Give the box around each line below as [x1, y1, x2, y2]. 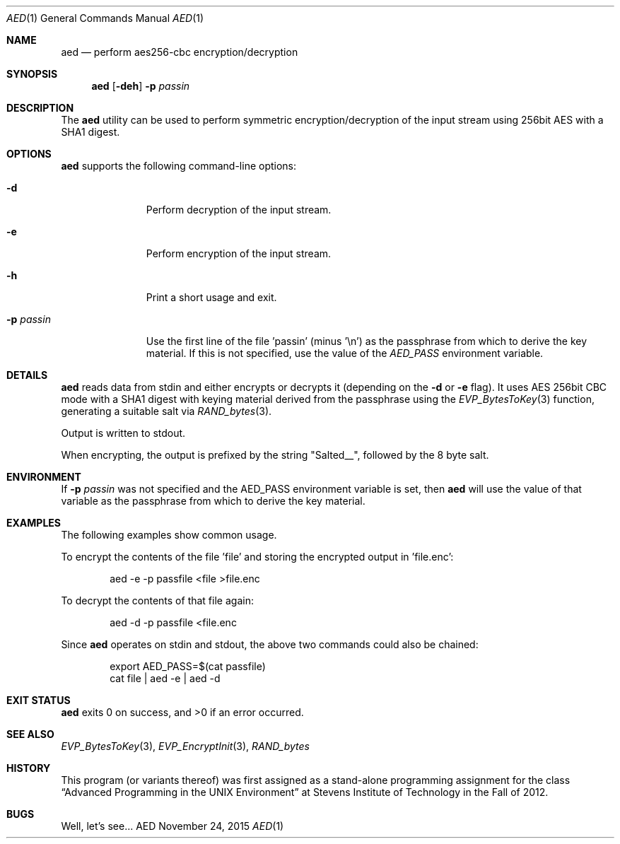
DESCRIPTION [6, 102, 74, 114]
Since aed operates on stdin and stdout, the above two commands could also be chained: [61, 638, 479, 650]
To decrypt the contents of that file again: [61, 594, 254, 606]
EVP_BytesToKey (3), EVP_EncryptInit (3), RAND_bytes [61, 740, 310, 752]
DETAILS [6, 369, 48, 381]
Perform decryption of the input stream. [146, 204, 332, 216]
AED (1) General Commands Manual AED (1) [6, 12, 204, 24]
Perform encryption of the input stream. [146, 247, 332, 259]
